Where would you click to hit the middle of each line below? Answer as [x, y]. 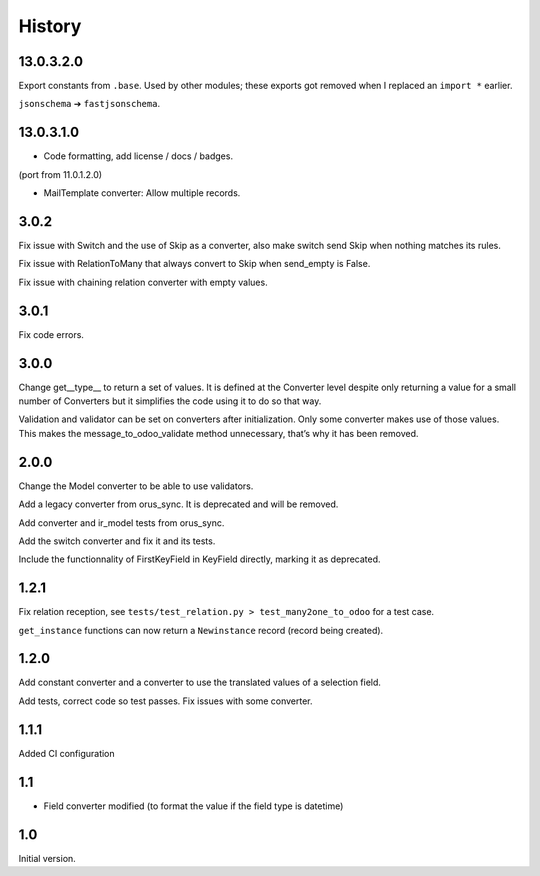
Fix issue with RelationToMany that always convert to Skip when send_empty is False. [194, 264]
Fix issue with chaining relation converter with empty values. [143, 282]
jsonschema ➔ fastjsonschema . [89, 104]
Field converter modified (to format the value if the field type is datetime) [193, 806]
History [50, 26]
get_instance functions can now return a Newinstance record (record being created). [201, 630]
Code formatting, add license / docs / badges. [138, 156]
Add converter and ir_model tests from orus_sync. [121, 522]
